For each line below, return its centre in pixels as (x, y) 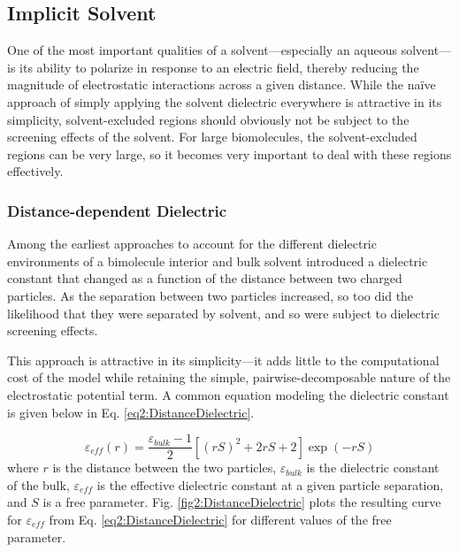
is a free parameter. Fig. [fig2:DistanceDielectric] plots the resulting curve (242, 502)
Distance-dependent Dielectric (117, 210)
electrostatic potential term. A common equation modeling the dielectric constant (228, 394)
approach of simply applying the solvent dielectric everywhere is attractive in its (225, 101)
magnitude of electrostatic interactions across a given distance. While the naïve (222, 84)
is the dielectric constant (373, 468)
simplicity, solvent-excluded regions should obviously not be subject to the (208, 119)
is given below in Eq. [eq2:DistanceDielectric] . (131, 412)
